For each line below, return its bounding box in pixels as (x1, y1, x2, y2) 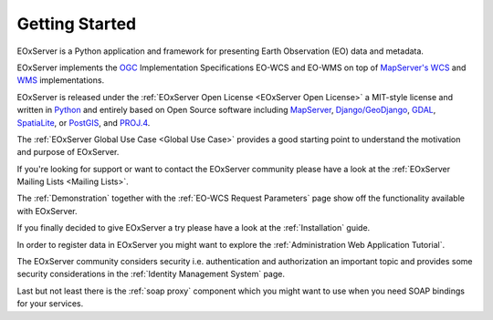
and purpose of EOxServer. (16, 147, 120, 158)
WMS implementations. (16, 75, 105, 86)
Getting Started (16, 14, 137, 34)
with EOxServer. (16, 205, 78, 216)
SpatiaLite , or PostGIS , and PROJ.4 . (16, 117, 151, 128)
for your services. (16, 298, 84, 309)
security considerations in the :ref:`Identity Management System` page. (16, 269, 285, 280)
